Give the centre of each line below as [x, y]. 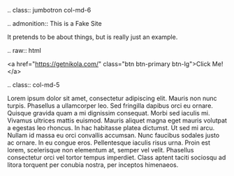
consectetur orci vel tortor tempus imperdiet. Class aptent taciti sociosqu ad [117, 157]
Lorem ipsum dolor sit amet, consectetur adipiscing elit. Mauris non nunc [112, 98]
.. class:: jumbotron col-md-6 [49, 10]
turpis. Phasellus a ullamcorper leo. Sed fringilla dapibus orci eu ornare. [110, 106]
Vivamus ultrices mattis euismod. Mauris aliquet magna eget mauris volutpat [117, 120]
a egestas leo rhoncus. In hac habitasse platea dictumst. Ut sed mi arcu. [111, 128]
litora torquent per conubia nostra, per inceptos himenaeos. [93, 165]
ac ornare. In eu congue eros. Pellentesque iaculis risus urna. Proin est [109, 143]
